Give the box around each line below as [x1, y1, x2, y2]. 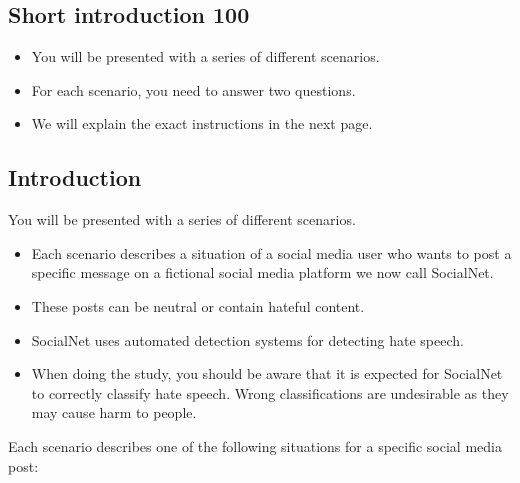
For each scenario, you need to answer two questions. [31, 79, 356, 100]
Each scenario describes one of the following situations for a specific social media [8, 435, 502, 456]
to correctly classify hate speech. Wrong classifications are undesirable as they [31, 382, 509, 403]
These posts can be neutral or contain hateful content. [31, 295, 365, 316]
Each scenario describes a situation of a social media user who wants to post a [31, 242, 512, 263]
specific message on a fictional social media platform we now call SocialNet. [31, 262, 494, 283]
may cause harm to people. [31, 402, 197, 423]
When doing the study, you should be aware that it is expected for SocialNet [31, 363, 503, 384]
